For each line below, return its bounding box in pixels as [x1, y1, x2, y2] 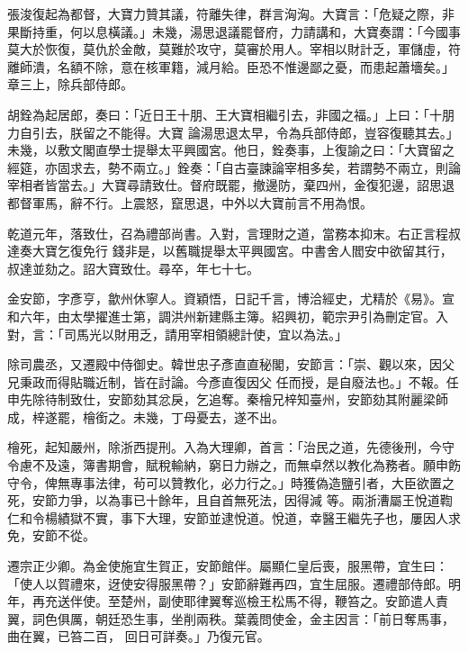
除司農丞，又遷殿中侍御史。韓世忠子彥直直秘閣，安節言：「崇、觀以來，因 [7, 355, 442, 374]
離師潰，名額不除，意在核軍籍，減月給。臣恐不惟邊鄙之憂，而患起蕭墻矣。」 [7, 57, 454, 76]
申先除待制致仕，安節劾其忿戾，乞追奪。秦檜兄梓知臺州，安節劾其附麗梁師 [7, 390, 448, 409]
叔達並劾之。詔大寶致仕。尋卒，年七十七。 [7, 258, 259, 277]
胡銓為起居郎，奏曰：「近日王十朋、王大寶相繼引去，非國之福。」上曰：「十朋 [7, 104, 454, 123]
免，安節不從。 [7, 526, 95, 545]
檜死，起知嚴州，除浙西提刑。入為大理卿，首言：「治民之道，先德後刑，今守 [7, 438, 454, 457]
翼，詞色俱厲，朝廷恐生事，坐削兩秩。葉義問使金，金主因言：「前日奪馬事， [7, 609, 454, 628]
